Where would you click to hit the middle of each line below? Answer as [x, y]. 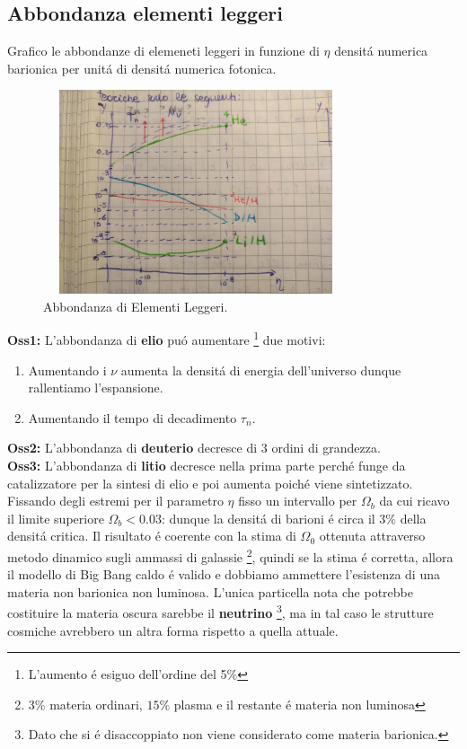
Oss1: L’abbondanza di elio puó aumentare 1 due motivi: [167, 338]
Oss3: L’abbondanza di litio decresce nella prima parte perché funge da [207, 465]
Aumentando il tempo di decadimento [132, 417]
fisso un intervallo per [298, 501]
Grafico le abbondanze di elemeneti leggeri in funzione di [163, 51]
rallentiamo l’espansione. [96, 388]
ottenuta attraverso [372, 536]
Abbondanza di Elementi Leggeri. [136, 306]
